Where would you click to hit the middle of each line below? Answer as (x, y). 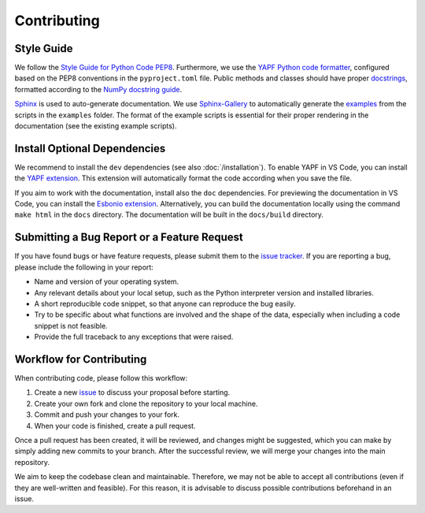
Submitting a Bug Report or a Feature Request (129, 238)
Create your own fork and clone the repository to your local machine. (146, 403)
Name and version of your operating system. (107, 282)
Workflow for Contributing (81, 359)
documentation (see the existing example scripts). (96, 126)
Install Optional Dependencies (90, 149)
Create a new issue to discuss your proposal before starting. (132, 392)
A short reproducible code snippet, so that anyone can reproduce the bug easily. (165, 303)
